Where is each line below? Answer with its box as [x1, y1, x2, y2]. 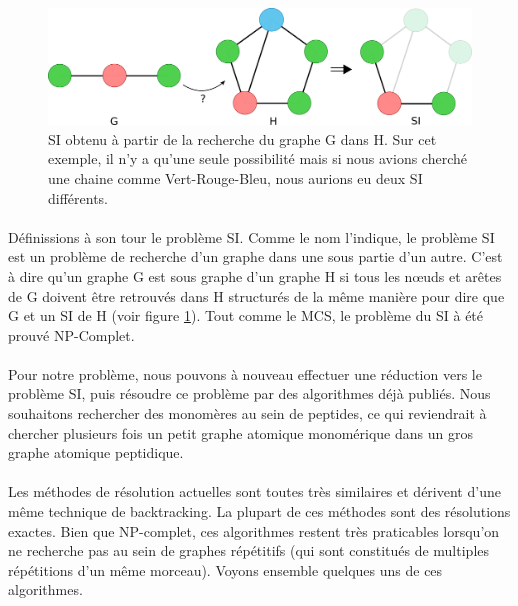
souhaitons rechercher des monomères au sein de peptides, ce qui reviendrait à [8, 403, 487, 424]
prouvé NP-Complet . [8, 324, 135, 345]
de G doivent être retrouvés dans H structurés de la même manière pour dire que [8, 285, 505, 306]
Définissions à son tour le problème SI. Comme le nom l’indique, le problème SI [8, 226, 495, 247]
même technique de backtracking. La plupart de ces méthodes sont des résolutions [8, 501, 511, 522]
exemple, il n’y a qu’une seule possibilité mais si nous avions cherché [48, 148, 467, 169]
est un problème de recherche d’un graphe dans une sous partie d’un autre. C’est [8, 246, 503, 267]
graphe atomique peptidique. [8, 442, 184, 463]
